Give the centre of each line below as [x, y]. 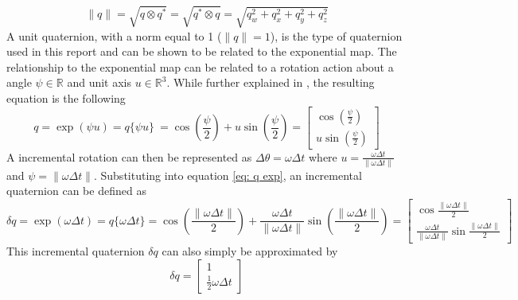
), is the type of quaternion [336, 35]
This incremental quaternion [76, 250]
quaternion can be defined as [76, 191]
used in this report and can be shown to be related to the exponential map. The [202, 51]
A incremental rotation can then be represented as [129, 156]
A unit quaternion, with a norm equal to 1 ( [114, 35]
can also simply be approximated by [250, 250]
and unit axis [99, 82]
